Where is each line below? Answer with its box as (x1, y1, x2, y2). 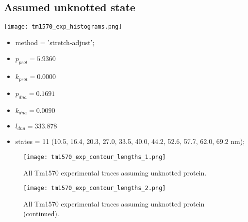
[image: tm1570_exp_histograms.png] (4, 23, 122, 31)
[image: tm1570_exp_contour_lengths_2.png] (23, 185, 166, 192)
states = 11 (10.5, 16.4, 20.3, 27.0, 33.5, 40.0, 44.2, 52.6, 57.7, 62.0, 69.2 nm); (15, 136, 245, 146)
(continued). (23, 208, 59, 218)
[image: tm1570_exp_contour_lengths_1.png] (23, 154, 166, 160)
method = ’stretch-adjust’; (15, 37, 95, 47)
